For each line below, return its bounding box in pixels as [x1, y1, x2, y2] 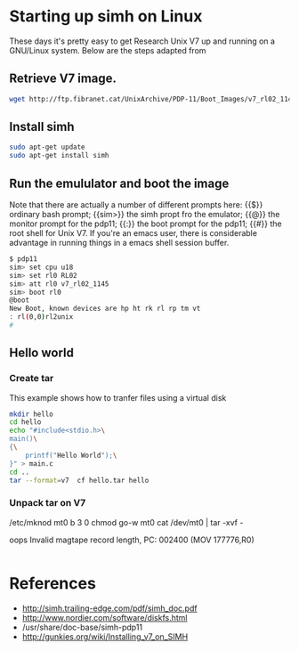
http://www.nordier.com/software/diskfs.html [21, 612, 188, 623]
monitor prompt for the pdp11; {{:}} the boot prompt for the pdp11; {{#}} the [9, 218, 282, 229]
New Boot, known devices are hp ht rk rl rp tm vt [9, 305, 201, 313]
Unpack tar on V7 [9, 497, 86, 509]
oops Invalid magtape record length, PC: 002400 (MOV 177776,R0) [9, 534, 255, 545]
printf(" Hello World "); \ [25, 451, 117, 460]
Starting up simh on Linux [9, 6, 203, 27]
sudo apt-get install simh [9, 151, 109, 160]
